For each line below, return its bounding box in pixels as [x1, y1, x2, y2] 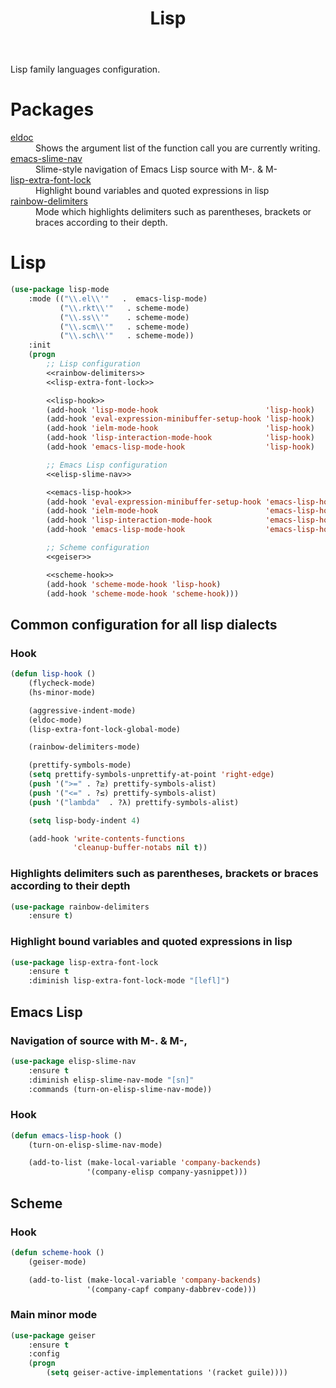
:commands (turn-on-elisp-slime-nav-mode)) [28, 1084, 213, 1094]
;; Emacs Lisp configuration [46, 460, 168, 470]
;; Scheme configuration [46, 543, 150, 553]
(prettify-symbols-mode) [28, 760, 132, 771]
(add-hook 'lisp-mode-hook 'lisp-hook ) [46, 405, 315, 415]
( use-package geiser [10, 1330, 97, 1341]
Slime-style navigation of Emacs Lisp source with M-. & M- [35, 163, 278, 176]
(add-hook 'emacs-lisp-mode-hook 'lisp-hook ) [46, 442, 315, 452]
